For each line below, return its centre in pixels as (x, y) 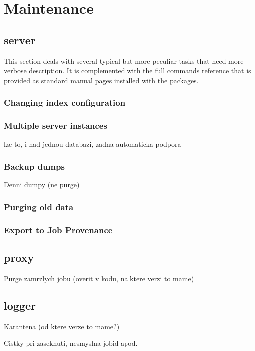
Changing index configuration (65, 102)
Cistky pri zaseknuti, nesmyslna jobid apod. (71, 343)
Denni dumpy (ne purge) (42, 185)
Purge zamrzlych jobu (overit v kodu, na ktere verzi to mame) (99, 278)
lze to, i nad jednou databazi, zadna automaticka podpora (93, 144)
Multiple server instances (56, 125)
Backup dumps (34, 166)
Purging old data (39, 207)
